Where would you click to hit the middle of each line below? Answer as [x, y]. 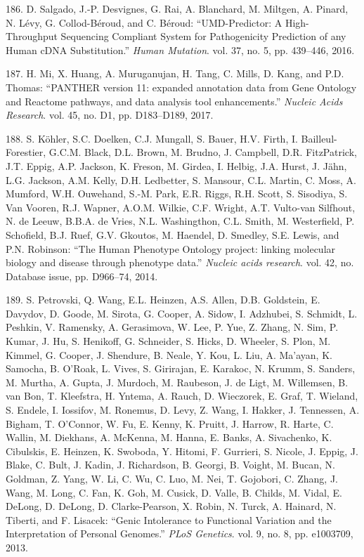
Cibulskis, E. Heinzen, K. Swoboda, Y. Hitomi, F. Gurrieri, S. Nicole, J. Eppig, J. [182, 451]
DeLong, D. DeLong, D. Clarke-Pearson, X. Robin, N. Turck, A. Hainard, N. [171, 506]
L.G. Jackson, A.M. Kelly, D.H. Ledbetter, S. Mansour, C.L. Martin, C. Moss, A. [181, 179]
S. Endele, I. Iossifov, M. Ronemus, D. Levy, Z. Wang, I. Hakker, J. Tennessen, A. [183, 410]
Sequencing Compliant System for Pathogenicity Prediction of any [203, 36]
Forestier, [26, 152]
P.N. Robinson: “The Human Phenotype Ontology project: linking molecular [171, 248]
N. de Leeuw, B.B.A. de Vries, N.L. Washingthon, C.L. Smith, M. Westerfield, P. [180, 221]
